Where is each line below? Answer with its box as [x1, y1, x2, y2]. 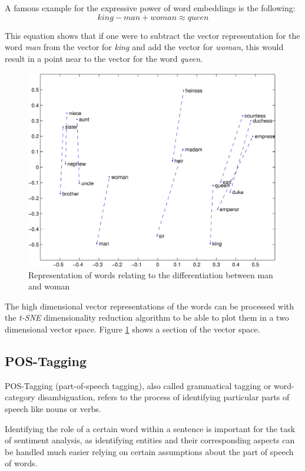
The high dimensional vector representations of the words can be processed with [5, 299, 294, 312]
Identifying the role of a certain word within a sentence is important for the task [5, 422, 296, 434]
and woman [28, 280, 70, 292]
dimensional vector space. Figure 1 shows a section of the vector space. [5, 322, 260, 335]
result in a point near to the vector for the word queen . [5, 52, 203, 64]
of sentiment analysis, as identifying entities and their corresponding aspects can [5, 434, 295, 446]
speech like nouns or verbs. [5, 402, 101, 414]
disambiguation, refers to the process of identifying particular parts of [38, 391, 290, 403]
